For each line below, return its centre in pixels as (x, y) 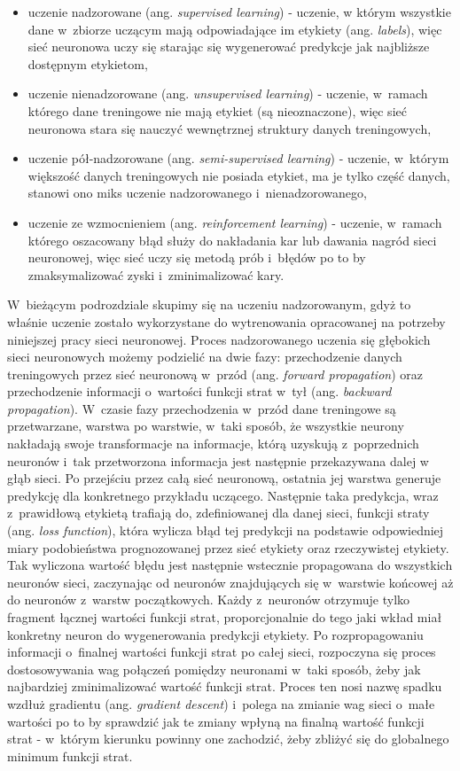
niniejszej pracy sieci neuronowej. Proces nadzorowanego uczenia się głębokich (219, 339)
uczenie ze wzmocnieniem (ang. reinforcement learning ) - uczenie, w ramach (235, 222)
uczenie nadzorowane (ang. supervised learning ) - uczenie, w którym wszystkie (239, 12)
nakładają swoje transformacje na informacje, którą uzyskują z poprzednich (213, 444)
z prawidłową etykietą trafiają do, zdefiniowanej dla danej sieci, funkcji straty (218, 513)
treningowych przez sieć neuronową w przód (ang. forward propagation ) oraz (215, 374)
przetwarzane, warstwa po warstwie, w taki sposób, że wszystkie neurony (206, 426)
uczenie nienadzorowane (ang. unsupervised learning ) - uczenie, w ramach (228, 93)
